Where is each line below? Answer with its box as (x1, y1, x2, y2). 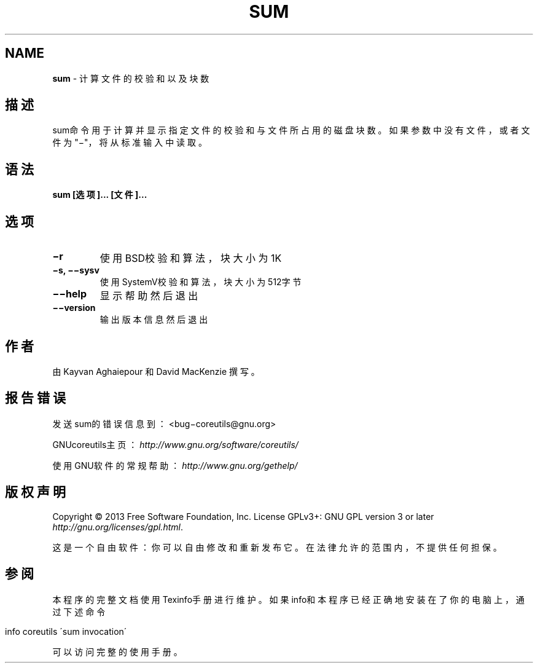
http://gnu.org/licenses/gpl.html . (52, 521, 183, 532)
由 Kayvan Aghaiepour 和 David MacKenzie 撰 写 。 (52, 366, 260, 377)
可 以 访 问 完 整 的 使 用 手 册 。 (52, 646, 182, 657)
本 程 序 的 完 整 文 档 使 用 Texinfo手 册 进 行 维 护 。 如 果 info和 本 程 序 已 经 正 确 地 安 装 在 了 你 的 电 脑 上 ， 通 (52, 594, 525, 605)
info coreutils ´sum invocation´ (5, 626, 127, 637)
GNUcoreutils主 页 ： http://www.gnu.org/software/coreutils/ (52, 439, 298, 450)
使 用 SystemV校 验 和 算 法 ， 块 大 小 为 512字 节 (99, 277, 302, 288)
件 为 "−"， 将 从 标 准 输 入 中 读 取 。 (52, 137, 207, 148)
